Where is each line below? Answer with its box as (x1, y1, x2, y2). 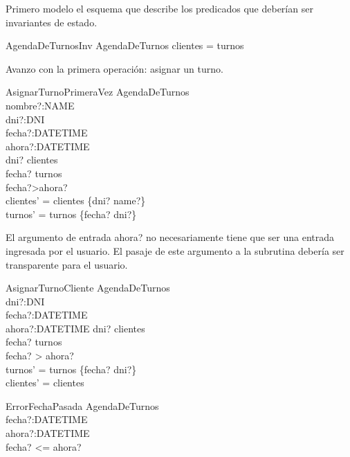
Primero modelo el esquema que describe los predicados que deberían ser (6, 1, 313, 15)
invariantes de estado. (6, 15, 98, 29)
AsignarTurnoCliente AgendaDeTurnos (6, 280, 170, 295)
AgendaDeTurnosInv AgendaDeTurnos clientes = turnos (6, 38, 244, 53)
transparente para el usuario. (6, 257, 128, 271)
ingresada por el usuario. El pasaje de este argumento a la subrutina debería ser (6, 243, 344, 258)
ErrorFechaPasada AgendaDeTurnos (6, 398, 159, 413)
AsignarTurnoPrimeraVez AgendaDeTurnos (6, 84, 190, 99)
